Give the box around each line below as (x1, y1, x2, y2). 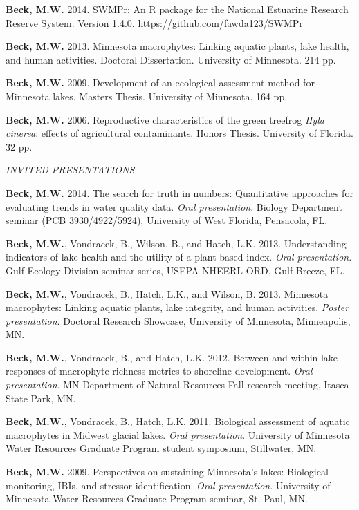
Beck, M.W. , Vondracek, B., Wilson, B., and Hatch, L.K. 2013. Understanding (6, 236, 347, 250)
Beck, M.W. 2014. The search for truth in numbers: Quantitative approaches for (6, 185, 353, 200)
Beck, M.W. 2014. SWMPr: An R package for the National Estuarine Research (6, 2, 349, 16)
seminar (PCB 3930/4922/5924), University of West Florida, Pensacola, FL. (6, 213, 328, 227)
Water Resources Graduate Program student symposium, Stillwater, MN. (6, 441, 317, 455)
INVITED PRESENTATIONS (6, 162, 135, 177)
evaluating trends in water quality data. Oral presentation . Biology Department (6, 199, 342, 214)
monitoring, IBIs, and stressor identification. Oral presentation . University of (6, 478, 331, 492)
